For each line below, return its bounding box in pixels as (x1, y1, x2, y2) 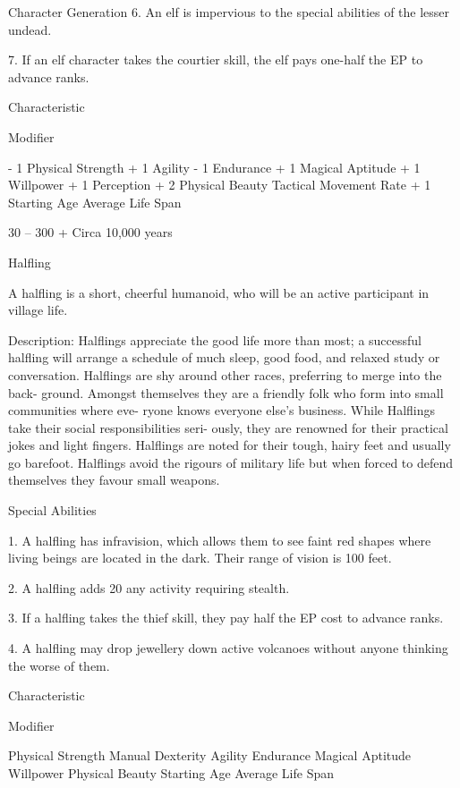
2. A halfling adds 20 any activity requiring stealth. (8, 578, 290, 597)
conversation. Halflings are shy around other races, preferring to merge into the (8, 365, 442, 384)
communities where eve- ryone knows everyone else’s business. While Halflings (8, 401, 436, 419)
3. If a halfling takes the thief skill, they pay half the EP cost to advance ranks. (8, 608, 444, 627)
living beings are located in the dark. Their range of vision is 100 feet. (8, 548, 392, 567)
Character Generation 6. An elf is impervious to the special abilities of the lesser (8, 3, 450, 21)
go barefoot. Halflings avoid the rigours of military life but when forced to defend (8, 453, 454, 471)
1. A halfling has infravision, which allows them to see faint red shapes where (8, 530, 431, 549)
